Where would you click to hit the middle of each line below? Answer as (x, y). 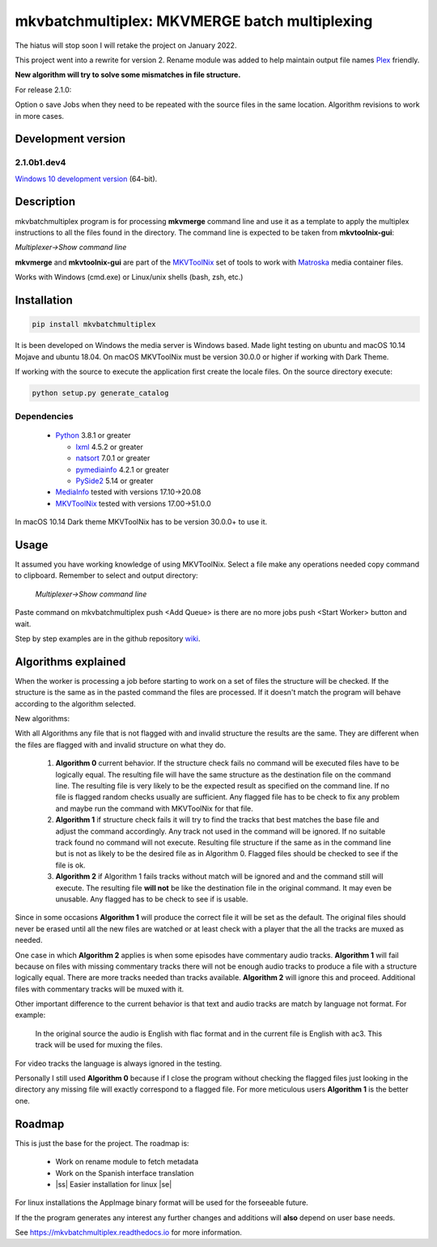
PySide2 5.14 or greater (115, 481)
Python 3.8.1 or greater (93, 435)
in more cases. (40, 116)
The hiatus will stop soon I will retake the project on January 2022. (126, 45)
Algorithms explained (70, 662)
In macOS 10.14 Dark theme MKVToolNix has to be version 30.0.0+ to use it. (141, 522)
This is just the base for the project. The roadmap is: (102, 1143)
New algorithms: (42, 719)
